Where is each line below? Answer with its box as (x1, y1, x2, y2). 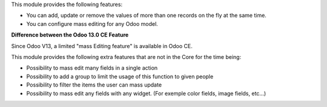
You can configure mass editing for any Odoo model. (26, 20, 159, 27)
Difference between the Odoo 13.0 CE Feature (11, 31, 129, 38)
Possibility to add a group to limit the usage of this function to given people (26, 73, 214, 80)
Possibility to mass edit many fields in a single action (26, 64, 158, 72)
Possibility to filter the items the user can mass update (26, 81, 162, 88)
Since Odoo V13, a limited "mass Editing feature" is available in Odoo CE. (11, 42, 193, 49)
